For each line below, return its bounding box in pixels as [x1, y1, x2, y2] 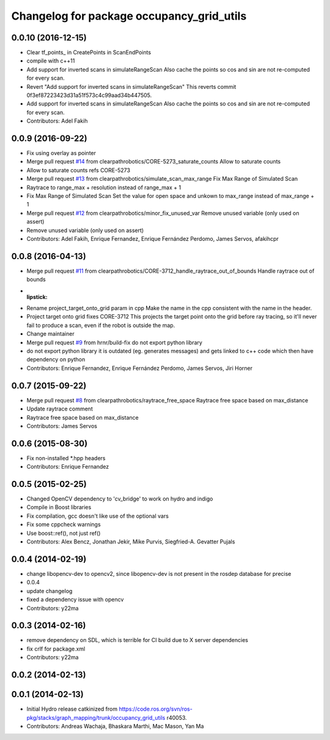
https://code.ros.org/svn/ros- [119, 705, 193, 713]
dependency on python [26, 356, 86, 363]
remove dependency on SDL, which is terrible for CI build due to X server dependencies [26, 636, 249, 644]
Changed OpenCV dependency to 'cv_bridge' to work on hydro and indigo [26, 495, 213, 502]
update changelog [26, 587, 73, 594]
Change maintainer [26, 330, 75, 338]
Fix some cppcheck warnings [26, 521, 101, 528]
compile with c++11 [26, 57, 75, 64]
